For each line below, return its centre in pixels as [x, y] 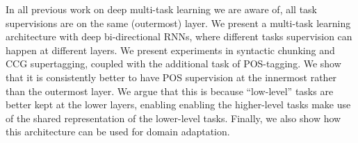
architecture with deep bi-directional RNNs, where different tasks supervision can [179, 36]
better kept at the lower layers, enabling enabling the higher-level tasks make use [178, 104]
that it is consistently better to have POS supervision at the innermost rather [171, 77]
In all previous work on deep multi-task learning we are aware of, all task [162, 9]
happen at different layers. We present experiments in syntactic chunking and [170, 50]
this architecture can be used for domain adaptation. [118, 132]
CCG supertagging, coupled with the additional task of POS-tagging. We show [173, 64]
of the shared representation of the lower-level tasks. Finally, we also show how [173, 118]
